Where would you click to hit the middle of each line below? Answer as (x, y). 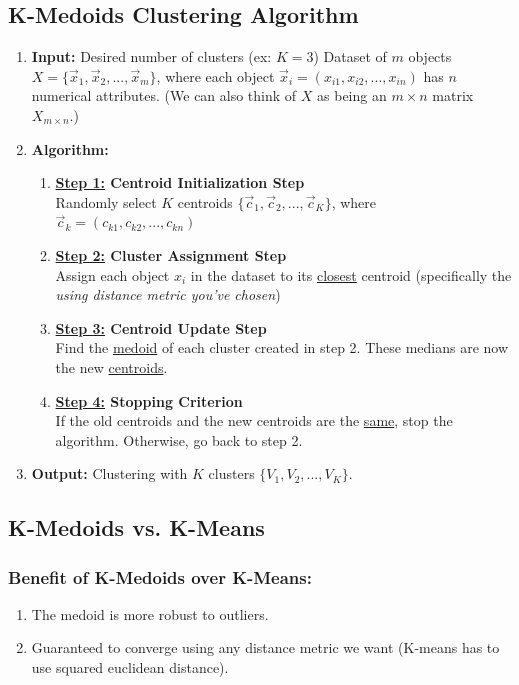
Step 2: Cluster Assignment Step (171, 254)
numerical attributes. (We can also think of (164, 95)
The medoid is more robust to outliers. (150, 613)
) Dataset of (350, 56)
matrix (453, 95)
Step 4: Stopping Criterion (149, 400)
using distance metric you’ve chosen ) (168, 294)
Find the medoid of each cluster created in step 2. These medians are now (282, 347)
